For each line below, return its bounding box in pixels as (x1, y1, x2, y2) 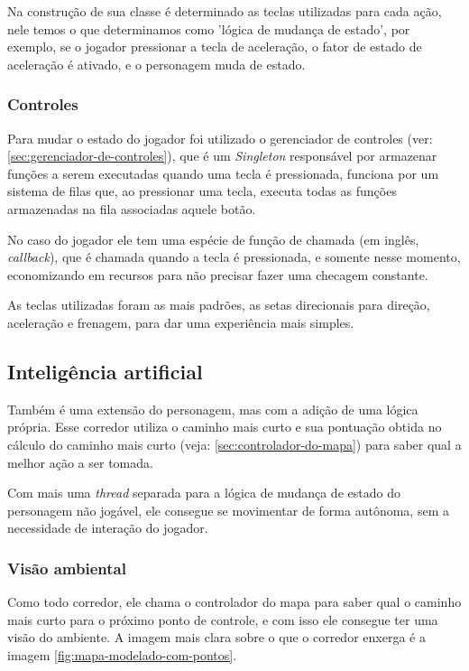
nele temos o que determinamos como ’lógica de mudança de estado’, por (7, 19, 410, 38)
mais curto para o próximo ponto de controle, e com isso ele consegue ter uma (7, 610, 438, 629)
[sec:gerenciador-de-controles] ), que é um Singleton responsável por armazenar (7, 146, 437, 165)
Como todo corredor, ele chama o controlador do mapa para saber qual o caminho (7, 592, 462, 611)
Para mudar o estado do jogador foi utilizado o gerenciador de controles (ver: (7, 128, 433, 147)
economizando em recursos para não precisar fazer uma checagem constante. (7, 265, 428, 284)
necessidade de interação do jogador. (7, 518, 208, 537)
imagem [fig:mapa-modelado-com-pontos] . (7, 645, 237, 664)
